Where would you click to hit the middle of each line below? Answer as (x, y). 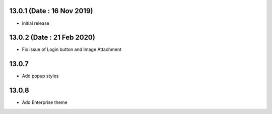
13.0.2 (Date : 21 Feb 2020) (52, 38)
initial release (36, 23)
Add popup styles (40, 76)
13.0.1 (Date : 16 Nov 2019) (51, 11)
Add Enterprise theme (45, 102)
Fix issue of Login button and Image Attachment (72, 49)
